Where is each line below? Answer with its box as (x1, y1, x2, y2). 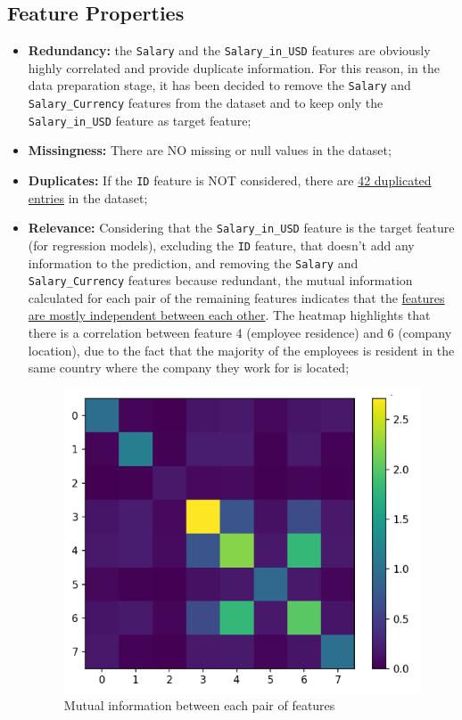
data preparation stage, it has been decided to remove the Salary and (28, 76, 411, 94)
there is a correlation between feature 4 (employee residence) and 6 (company (28, 323, 452, 342)
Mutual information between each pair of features (63, 696, 335, 715)
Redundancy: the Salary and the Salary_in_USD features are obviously (28, 41, 431, 60)
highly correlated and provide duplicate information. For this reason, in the (28, 58, 440, 77)
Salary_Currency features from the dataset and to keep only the (28, 94, 384, 112)
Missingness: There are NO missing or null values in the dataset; (28, 141, 392, 160)
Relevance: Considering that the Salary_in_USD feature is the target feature (28, 218, 455, 237)
